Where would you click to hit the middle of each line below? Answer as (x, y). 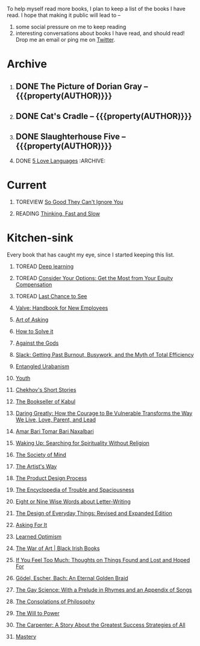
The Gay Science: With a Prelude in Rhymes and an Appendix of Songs (104, 590)
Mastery (26, 636)
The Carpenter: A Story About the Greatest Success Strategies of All (100, 625)
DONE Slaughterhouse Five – (70, 137)
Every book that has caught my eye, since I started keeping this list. (91, 254)
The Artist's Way (36, 466)
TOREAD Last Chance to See (51, 296)
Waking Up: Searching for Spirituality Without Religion (83, 443)
